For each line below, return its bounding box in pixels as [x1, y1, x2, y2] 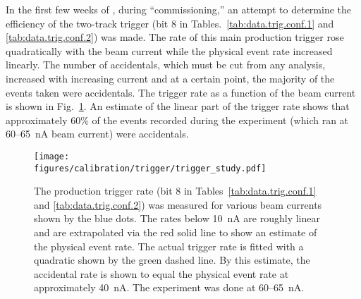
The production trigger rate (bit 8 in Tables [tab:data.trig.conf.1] [34, 183, 317, 198]
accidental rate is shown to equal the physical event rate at [34, 266, 289, 281]
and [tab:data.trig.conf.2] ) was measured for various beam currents [34, 197, 322, 212]
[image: [34, 151, 70, 161]
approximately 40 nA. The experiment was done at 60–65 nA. [34, 280, 305, 295]
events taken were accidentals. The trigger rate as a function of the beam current [6, 85, 356, 99]
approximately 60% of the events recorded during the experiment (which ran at [6, 112, 349, 127]
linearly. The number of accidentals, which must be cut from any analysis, [6, 57, 326, 72]
